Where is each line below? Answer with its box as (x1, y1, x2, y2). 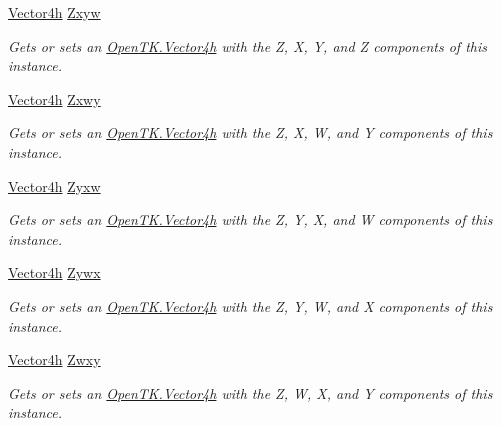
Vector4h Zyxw (8, 175, 101, 196)
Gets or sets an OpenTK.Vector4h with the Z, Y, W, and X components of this (8, 295, 493, 316)
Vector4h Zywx (8, 262, 101, 283)
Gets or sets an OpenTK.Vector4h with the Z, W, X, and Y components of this (8, 382, 493, 403)
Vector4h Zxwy (8, 88, 101, 109)
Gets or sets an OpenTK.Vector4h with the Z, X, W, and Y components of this (8, 122, 493, 143)
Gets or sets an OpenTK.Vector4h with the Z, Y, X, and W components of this (8, 209, 493, 230)
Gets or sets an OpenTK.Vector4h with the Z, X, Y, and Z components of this (8, 35, 487, 56)
